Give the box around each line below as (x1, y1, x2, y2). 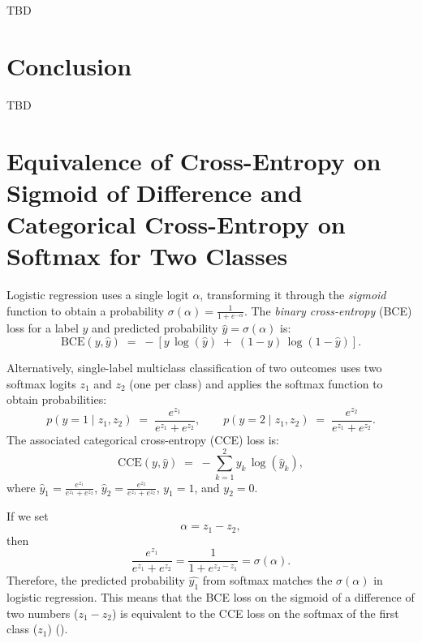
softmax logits (6, 375, 76, 392)
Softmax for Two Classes (6, 239, 288, 272)
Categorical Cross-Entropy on (6, 207, 346, 240)
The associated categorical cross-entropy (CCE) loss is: (6, 431, 280, 448)
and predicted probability (92, 319, 218, 337)
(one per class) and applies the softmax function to (129, 375, 383, 392)
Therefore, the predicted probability (6, 572, 185, 589)
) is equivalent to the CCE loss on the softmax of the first (111, 604, 399, 621)
